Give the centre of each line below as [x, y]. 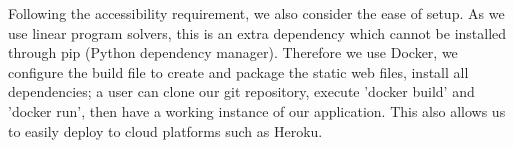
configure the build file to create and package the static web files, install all [238, 71]
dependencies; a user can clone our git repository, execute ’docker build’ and [241, 91]
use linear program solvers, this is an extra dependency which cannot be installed [257, 32]
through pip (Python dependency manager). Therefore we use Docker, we [233, 52]
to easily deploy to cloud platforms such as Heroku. [165, 130]
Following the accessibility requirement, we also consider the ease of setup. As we [256, 13]
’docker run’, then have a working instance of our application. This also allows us [257, 110]
